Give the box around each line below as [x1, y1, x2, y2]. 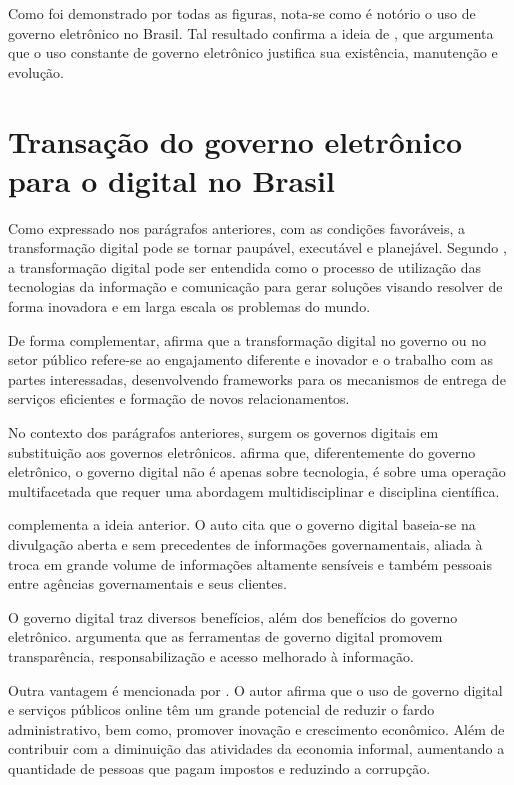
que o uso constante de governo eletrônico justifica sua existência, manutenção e [8, 42, 498, 63]
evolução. [8, 61, 64, 82]
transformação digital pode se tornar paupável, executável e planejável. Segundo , [8, 237, 507, 258]
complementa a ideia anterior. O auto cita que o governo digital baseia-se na [8, 514, 476, 535]
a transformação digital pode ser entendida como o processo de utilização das [8, 256, 482, 277]
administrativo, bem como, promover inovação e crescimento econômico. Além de [8, 718, 505, 739]
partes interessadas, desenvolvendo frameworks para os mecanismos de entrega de [8, 368, 506, 389]
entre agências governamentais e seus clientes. [8, 573, 287, 594]
